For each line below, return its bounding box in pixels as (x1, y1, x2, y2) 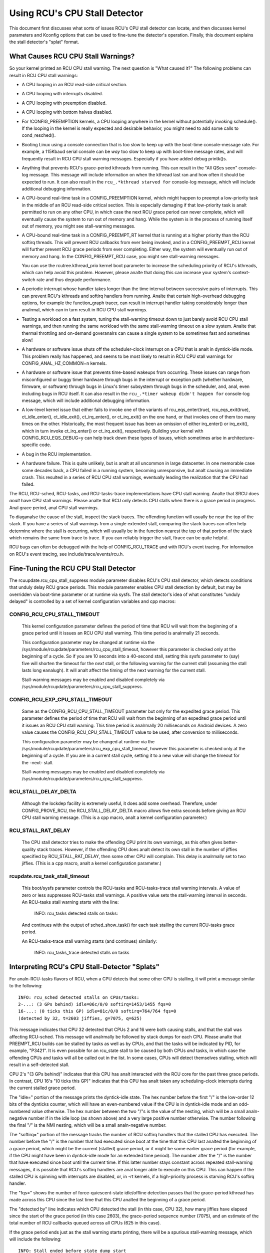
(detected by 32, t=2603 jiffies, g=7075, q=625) (18, 1015, 142, 1021)
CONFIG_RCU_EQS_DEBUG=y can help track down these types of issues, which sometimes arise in (21, 435, 227, 441)
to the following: (9, 983, 42, 989)
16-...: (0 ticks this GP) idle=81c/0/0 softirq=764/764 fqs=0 (18, 1008, 176, 1014)
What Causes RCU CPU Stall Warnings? (9, 52, 135, 61)
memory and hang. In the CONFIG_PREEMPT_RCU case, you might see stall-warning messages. (21, 253, 220, 259)
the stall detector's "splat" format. (9, 39, 79, 45)
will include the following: (9, 1236, 62, 1242)
